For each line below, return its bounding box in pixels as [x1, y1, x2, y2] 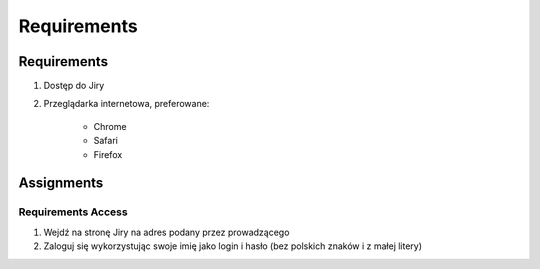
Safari [93, 135, 119, 147]
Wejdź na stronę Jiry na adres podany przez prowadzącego [43, 226, 290, 238]
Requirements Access [18, 205, 129, 219]
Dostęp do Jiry [43, 80, 105, 92]
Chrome [93, 120, 127, 132]
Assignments [18, 175, 104, 192]
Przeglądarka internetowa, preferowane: [43, 98, 210, 110]
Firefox [93, 148, 123, 160]
